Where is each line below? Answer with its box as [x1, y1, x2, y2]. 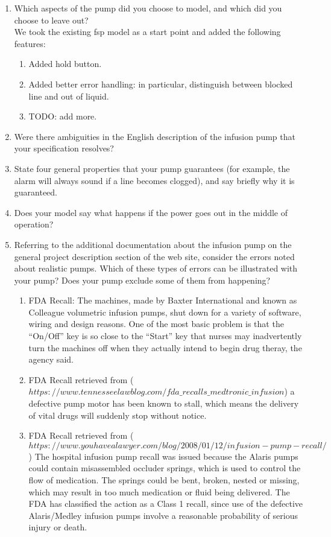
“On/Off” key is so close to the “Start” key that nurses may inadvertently [28, 329, 302, 342]
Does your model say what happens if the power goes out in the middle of [14, 206, 288, 218]
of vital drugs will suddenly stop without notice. [28, 408, 207, 421]
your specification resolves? [14, 142, 114, 154]
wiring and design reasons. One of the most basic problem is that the [28, 317, 284, 330]
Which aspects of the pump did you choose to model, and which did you [14, 2, 282, 14]
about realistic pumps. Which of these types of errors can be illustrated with [14, 262, 298, 275]
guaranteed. [14, 186, 58, 199]
